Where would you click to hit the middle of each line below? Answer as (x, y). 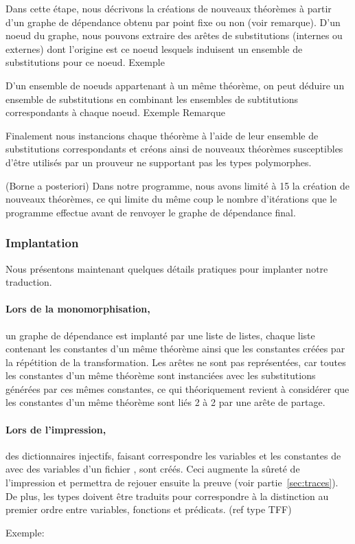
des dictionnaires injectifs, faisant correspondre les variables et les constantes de (173, 455)
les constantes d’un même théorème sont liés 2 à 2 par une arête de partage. (165, 402)
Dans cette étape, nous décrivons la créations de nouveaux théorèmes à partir (169, 8)
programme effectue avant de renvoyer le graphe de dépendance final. (151, 212)
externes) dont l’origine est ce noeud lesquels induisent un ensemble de (154, 48)
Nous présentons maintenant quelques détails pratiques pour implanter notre (167, 268)
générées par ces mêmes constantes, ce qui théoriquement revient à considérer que (177, 388)
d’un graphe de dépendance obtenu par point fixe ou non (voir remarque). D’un (173, 22)
